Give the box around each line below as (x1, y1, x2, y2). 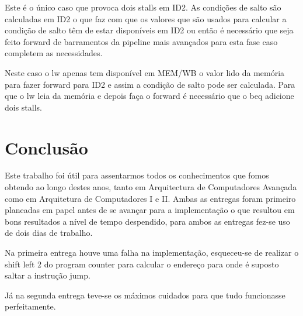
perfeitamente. (5, 300, 56, 312)
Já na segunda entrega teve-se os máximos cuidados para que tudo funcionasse (5, 288, 285, 301)
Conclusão (5, 135, 88, 159)
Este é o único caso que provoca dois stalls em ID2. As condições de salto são (5, 1, 281, 13)
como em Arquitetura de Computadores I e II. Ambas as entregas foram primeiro (5, 192, 296, 204)
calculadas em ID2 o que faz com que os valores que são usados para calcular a (5, 12, 287, 25)
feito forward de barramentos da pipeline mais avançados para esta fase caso (5, 35, 278, 47)
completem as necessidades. (5, 47, 103, 59)
